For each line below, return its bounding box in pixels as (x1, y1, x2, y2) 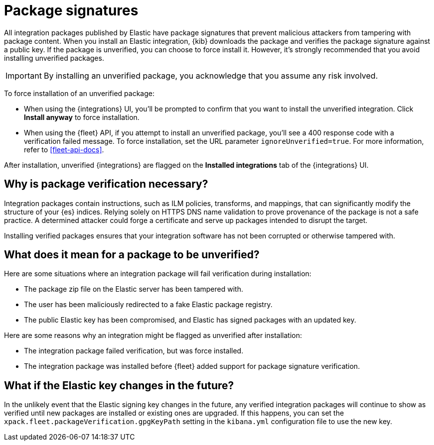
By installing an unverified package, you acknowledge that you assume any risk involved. (43, 70, 378, 81)
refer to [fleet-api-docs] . (24, 145, 104, 154)
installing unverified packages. (4, 53, 104, 62)
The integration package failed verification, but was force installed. (24, 346, 244, 355)
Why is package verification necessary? (4, 178, 208, 191)
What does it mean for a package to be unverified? (4, 248, 260, 261)
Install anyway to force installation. (24, 112, 140, 121)
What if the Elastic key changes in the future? (4, 379, 234, 392)
